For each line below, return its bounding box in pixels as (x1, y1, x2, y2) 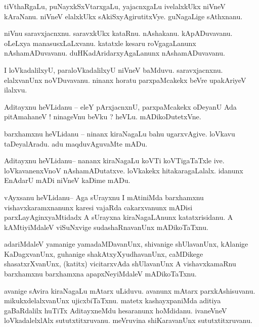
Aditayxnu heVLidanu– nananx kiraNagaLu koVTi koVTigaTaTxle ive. (4, 155, 225, 166)
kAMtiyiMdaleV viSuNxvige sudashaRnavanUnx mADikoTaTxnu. (4, 221, 208, 232)
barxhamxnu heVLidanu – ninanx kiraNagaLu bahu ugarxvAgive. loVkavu (4, 128, 235, 138)
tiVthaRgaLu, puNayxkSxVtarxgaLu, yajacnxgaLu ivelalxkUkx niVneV (4, 1, 226, 11)
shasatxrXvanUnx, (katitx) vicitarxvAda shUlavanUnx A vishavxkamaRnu (4, 258, 236, 269)
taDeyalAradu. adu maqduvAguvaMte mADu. (4, 138, 148, 149)
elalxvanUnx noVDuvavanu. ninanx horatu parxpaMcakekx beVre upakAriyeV (4, 74, 246, 85)
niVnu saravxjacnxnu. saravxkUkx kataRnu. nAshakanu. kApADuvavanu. (4, 28, 233, 38)
